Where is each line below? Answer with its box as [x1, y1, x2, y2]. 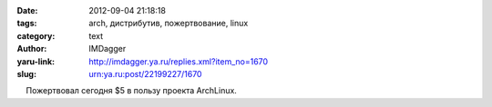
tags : [16, 18, 37, 29]
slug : [16, 68, 36, 79]
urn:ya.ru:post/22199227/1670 [88, 68, 202, 79]
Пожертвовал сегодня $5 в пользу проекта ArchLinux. [26, 85, 237, 96]
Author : [16, 44, 47, 54]
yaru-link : [16, 55, 55, 67]
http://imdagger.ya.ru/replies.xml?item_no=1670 [88, 55, 269, 67]
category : [16, 30, 56, 41]
